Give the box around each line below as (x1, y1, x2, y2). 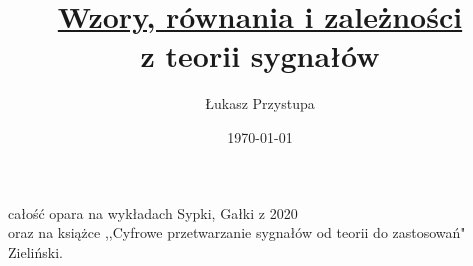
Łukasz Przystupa (205, 93, 315, 114)
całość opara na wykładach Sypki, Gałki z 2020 (8, 202, 298, 223)
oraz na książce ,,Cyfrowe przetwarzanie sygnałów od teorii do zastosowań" (8, 222, 466, 243)
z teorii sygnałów (140, 35, 380, 76)
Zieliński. (8, 241, 63, 262)
